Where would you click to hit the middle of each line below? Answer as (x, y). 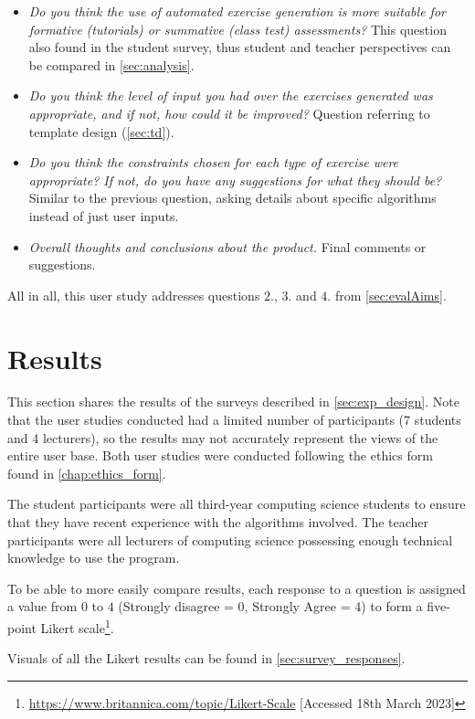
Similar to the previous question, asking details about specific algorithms (232, 198)
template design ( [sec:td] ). (101, 131)
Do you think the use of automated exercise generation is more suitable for (237, 11)
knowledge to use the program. (94, 558)
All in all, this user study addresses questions (134, 295)
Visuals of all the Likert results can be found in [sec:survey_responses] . (206, 658)
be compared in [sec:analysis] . (111, 64)
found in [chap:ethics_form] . (87, 473)
